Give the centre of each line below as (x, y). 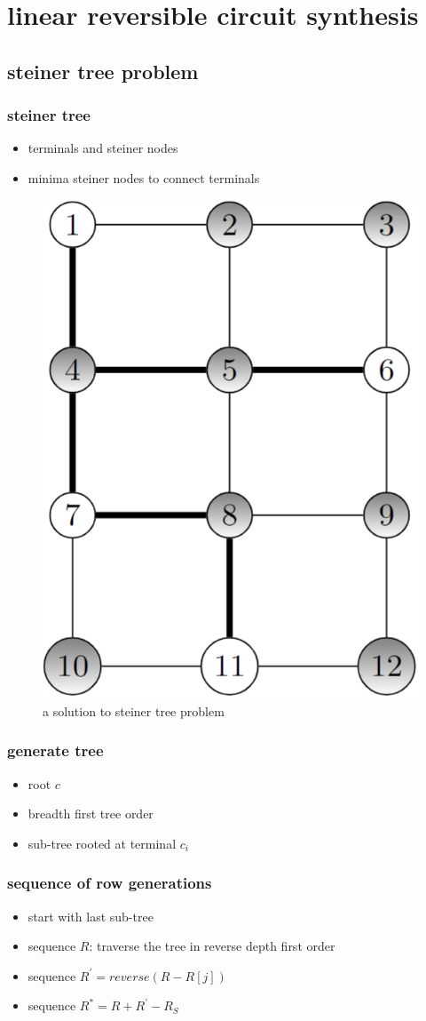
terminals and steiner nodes (103, 148)
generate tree (55, 750)
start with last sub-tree (91, 916)
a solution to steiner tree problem (134, 710)
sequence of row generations (110, 883)
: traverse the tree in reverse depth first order (212, 946)
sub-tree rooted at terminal (102, 843)
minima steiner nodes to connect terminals (144, 177)
